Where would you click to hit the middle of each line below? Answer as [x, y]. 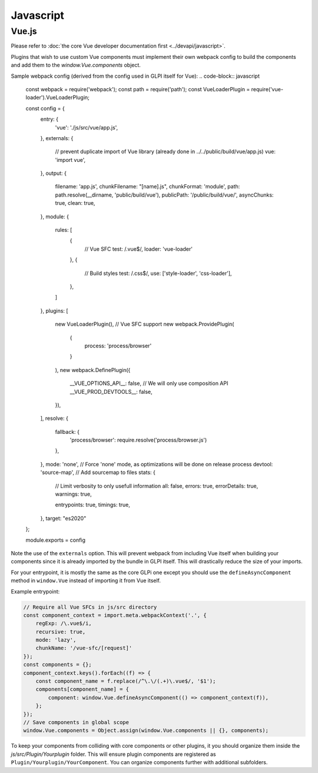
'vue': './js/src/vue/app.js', [87, 127]
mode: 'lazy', [56, 640]
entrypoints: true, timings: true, [93, 505]
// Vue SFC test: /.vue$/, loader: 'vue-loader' [138, 249]
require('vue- [267, 89]
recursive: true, [61, 632]
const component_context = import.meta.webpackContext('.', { [115, 615]
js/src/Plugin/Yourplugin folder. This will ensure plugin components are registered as [113, 754]
